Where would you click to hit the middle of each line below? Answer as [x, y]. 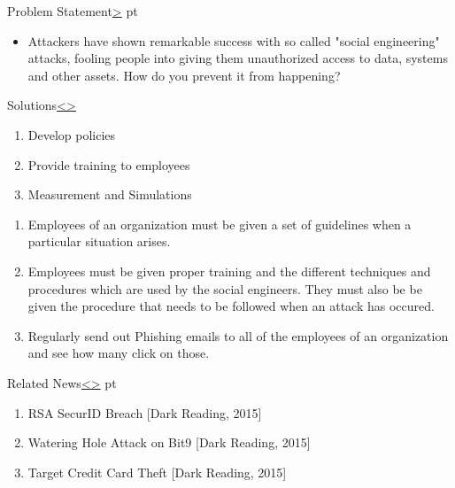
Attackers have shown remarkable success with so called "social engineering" [234, 40]
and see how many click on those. [119, 353]
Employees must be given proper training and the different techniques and [229, 271]
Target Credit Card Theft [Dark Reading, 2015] [157, 472]
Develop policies [72, 134]
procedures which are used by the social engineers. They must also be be [225, 288]
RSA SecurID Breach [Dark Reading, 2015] [145, 412]
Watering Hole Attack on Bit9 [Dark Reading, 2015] [169, 442]
